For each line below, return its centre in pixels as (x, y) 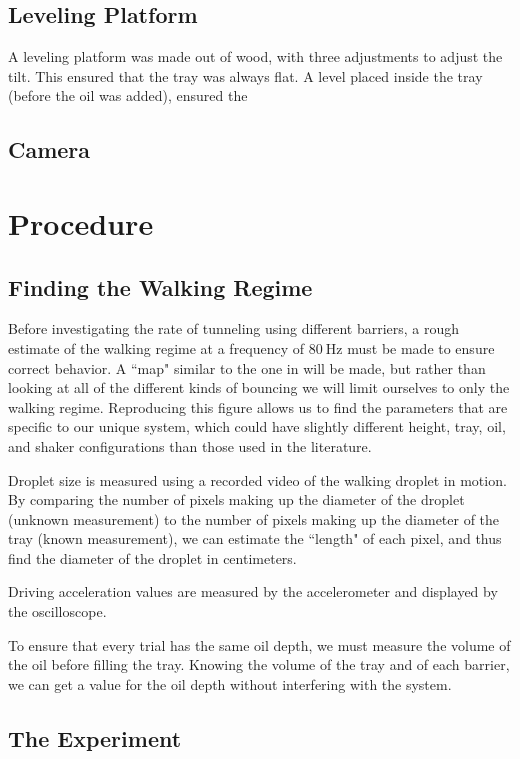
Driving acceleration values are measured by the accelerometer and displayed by (253, 591)
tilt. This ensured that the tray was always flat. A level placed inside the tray (245, 75)
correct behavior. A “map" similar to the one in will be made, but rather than (247, 367)
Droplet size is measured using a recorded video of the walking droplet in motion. (257, 479)
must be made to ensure (421, 347)
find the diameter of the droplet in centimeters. (152, 557)
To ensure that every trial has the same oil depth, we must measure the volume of (259, 644)
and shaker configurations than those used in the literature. (190, 445)
